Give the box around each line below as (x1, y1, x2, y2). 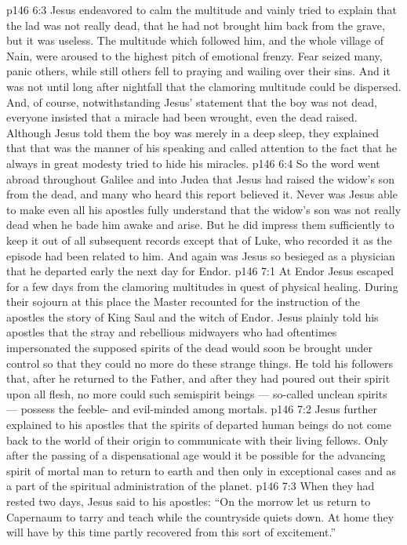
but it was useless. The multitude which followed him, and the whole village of (6, 32, 383, 49)
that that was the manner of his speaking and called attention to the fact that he (6, 140, 398, 156)
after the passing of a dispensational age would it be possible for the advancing (6, 447, 386, 463)
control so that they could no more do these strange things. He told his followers (6, 354, 393, 371)
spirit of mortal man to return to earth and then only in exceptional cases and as (6, 462, 397, 478)
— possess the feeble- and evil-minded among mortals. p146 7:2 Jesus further (6, 401, 377, 417)
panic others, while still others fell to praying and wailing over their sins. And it (6, 63, 391, 79)
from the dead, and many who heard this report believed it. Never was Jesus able (6, 186, 398, 202)
